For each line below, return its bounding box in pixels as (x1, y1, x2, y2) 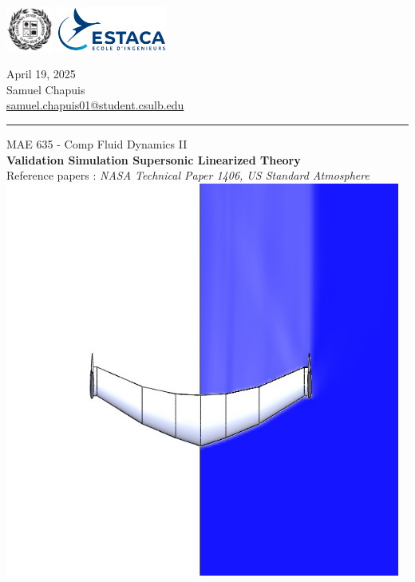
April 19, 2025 (6, 65, 76, 82)
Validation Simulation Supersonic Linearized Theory (6, 151, 301, 168)
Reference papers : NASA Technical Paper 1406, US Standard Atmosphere (6, 167, 370, 184)
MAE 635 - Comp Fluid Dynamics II (6, 136, 188, 152)
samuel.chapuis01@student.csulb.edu (6, 97, 184, 113)
